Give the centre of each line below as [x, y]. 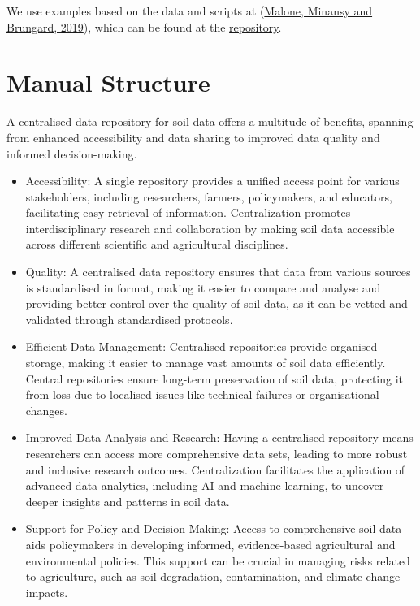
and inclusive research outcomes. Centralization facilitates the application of [215, 469]
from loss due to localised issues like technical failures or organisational [202, 394]
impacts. [47, 592]
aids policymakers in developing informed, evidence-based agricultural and [210, 544]
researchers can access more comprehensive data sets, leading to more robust [216, 453]
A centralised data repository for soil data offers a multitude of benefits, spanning [210, 121]
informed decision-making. [72, 153]
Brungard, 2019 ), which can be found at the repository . [144, 26]
